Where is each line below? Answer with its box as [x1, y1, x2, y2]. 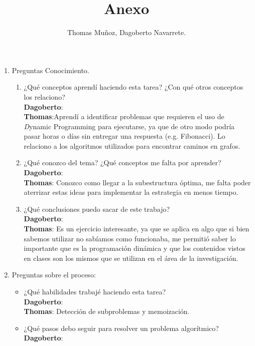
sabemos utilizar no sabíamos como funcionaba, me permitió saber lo [24, 233, 236, 243]
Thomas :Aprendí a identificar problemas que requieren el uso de [24, 111, 224, 122]
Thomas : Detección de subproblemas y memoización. [24, 306, 190, 316]
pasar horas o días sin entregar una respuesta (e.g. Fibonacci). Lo [24, 131, 225, 141]
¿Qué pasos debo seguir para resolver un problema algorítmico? [24, 322, 219, 333]
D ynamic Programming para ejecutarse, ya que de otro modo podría [24, 121, 235, 131]
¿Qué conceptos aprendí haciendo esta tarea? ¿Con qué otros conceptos [24, 82, 243, 92]
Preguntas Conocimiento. [12, 65, 89, 75]
